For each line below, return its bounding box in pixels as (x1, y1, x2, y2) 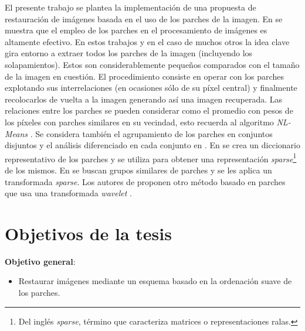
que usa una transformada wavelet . (5, 187, 132, 199)
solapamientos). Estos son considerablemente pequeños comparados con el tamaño (5, 58, 300, 70)
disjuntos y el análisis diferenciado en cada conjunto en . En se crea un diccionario (5, 139, 300, 151)
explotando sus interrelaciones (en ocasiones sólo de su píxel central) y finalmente (5, 81, 297, 94)
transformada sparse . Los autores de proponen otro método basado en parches (5, 175, 286, 187)
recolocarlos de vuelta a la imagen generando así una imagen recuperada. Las (5, 93, 283, 105)
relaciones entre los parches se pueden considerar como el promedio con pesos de (5, 104, 293, 117)
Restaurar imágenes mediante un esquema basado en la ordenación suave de (18, 275, 292, 287)
